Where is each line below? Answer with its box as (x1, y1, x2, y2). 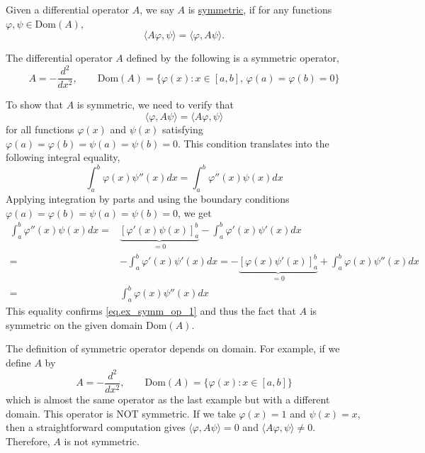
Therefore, (6, 433, 50, 448)
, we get (177, 205, 212, 220)
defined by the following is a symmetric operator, (126, 50, 339, 65)
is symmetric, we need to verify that (76, 97, 234, 112)
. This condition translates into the (177, 135, 329, 150)
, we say (140, 2, 174, 16)
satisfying (162, 121, 203, 136)
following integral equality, (6, 150, 120, 164)
